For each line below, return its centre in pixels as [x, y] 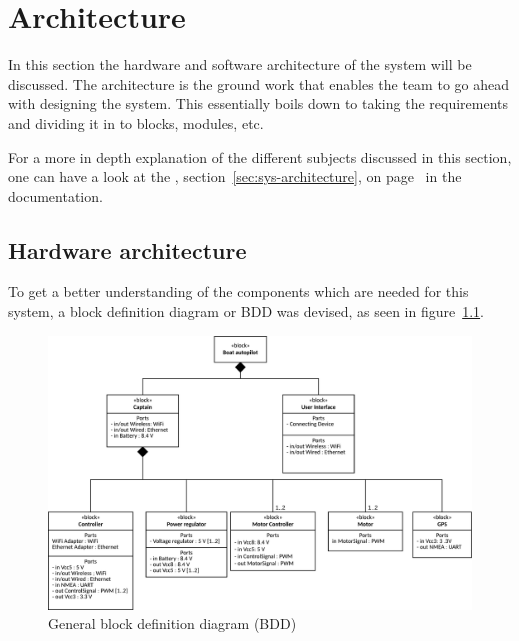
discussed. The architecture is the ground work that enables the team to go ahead [259, 83]
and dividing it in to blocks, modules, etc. [136, 122]
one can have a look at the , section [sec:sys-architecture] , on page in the [235, 176]
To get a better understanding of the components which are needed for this [238, 291]
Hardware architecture [127, 249]
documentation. [55, 195]
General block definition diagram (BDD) [172, 623]
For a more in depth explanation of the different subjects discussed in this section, [260, 156]
